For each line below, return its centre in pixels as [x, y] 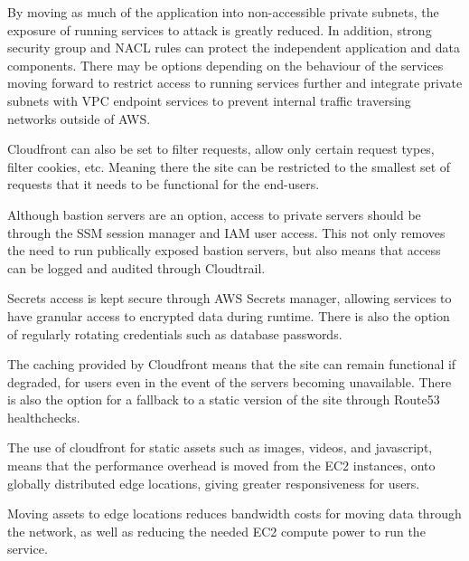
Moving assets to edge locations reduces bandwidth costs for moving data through [234, 513]
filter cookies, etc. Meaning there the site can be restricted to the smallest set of [229, 166]
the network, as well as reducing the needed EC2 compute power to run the [216, 531]
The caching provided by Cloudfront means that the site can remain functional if [232, 364]
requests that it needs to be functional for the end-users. [164, 184]
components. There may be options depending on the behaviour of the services [225, 65]
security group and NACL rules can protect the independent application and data [234, 48]
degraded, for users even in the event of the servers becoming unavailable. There [230, 381]
